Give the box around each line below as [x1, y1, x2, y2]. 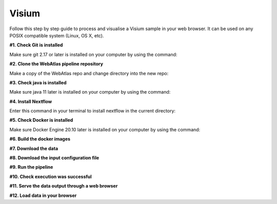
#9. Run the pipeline [9, 164, 53, 170]
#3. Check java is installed [9, 79, 67, 85]
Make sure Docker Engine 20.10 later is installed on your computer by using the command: [9, 126, 201, 132]
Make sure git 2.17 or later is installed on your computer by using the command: [9, 51, 177, 57]
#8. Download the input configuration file [9, 155, 100, 161]
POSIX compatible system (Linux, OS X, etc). [9, 32, 104, 38]
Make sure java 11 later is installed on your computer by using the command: [9, 89, 171, 95]
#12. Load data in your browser [9, 192, 77, 198]
